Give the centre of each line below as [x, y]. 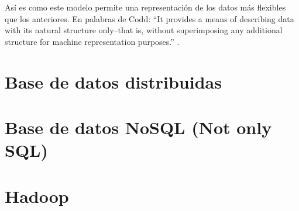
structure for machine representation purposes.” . [92, 41]
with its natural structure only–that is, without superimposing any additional [144, 30]
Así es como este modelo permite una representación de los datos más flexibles [145, 7]
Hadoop [37, 196]
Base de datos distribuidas [113, 81]
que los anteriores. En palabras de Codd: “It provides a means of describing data [149, 18]
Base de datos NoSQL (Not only [138, 127]
